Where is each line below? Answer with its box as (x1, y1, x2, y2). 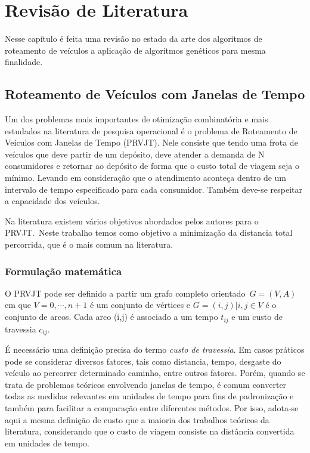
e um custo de (231, 310, 283, 323)
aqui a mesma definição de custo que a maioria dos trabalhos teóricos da (5, 413, 269, 426)
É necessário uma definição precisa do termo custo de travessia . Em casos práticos (5, 343, 305, 355)
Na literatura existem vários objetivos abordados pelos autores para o (5, 214, 259, 227)
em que (5, 298, 31, 311)
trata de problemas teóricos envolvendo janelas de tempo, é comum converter (5, 378, 287, 390)
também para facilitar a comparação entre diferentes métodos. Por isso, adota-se (5, 401, 299, 414)
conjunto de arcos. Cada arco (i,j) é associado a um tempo (5, 310, 218, 323)
